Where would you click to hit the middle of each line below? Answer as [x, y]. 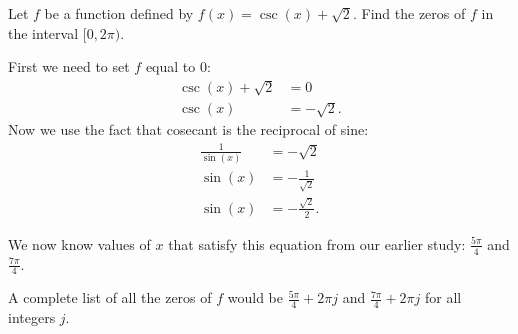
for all [443, 297]
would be [255, 297]
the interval [43, 32]
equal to [170, 66]
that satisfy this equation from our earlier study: [317, 243]
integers [32, 317]
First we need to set [69, 66]
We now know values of [79, 243]
